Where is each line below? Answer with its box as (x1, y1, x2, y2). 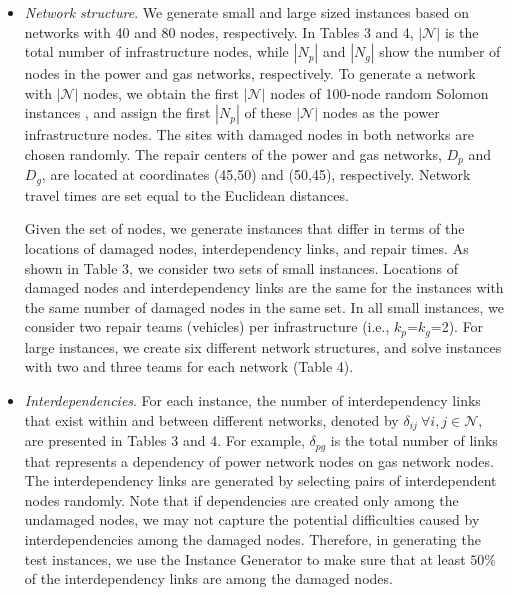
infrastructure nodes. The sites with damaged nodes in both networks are (24, 124, 474, 145)
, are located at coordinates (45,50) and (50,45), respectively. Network (41, 164, 471, 185)
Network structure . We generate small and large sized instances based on (24, 2, 470, 22)
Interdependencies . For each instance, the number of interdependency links (24, 390, 481, 411)
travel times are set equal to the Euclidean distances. (24, 184, 349, 205)
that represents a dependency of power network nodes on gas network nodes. (24, 450, 494, 471)
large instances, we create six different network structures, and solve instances (24, 336, 502, 357)
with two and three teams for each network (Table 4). (24, 356, 354, 377)
